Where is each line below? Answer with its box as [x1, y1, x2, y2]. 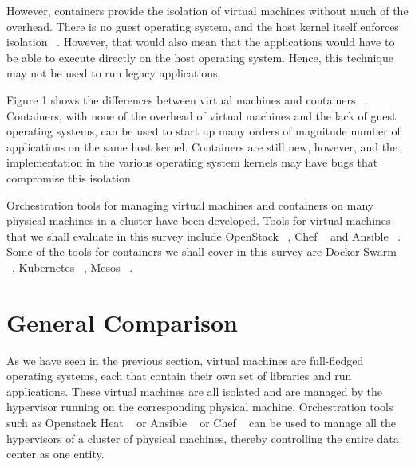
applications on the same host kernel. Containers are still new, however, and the [6, 138, 398, 155]
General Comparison [6, 305, 238, 338]
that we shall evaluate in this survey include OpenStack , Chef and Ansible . [6, 227, 401, 244]
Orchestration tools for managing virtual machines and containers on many [6, 196, 374, 213]
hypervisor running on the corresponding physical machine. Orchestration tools [6, 398, 393, 415]
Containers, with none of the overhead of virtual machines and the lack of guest [6, 107, 397, 124]
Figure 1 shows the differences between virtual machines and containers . [6, 91, 368, 108]
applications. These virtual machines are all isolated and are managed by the [6, 383, 382, 399]
